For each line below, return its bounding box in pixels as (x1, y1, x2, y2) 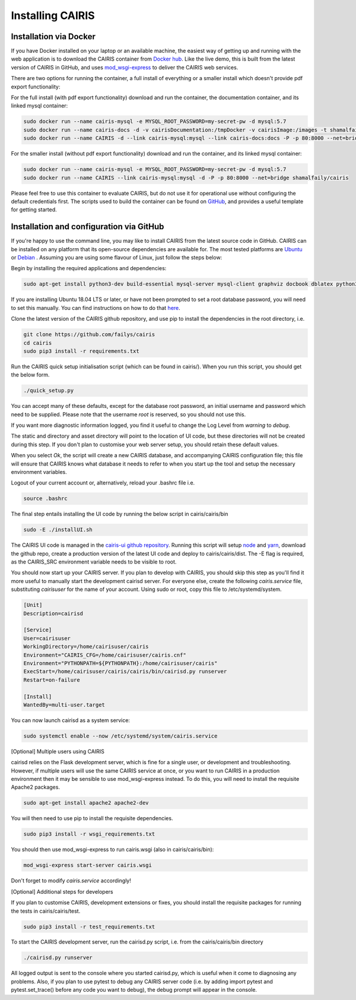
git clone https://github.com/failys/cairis (23, 331, 155, 338)
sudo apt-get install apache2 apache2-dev (23, 799, 149, 806)
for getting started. (11, 206, 58, 213)
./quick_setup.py (23, 387, 74, 394)
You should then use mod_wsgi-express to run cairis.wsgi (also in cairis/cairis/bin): (11, 846, 214, 853)
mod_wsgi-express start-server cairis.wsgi (23, 862, 152, 869)
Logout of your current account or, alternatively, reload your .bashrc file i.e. (11, 479, 195, 486)
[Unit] (23, 602, 43, 609)
